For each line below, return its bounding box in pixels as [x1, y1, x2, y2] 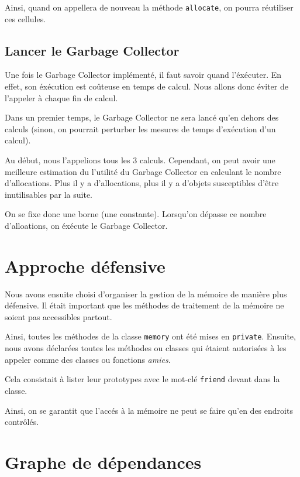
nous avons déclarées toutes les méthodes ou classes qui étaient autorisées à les [5, 342, 287, 354]
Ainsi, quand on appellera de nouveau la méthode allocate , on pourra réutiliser [5, 1, 294, 13]
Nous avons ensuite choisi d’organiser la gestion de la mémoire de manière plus [5, 287, 287, 300]
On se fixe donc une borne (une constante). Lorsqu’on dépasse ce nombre [5, 208, 267, 220]
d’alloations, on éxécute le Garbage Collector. [5, 219, 168, 231]
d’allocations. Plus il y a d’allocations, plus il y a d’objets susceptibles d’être [5, 177, 279, 189]
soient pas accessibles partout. [5, 310, 112, 322]
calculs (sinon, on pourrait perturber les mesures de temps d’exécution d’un [5, 122, 276, 135]
